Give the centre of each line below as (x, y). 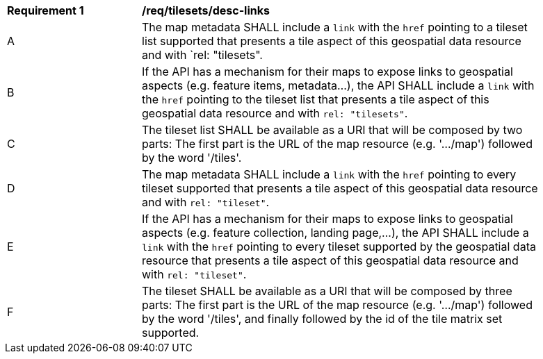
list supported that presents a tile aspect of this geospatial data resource (332, 41)
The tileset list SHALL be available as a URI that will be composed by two (332, 130)
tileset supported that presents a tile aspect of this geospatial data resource (340, 188)
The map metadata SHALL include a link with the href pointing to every (329, 174)
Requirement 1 (46, 10)
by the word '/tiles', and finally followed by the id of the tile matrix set (322, 319)
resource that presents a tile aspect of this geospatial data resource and (330, 260)
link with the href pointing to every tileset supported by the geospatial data (339, 247)
